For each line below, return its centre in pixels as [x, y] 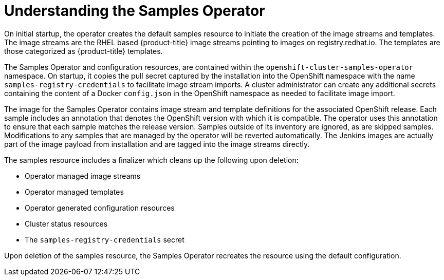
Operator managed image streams [83, 176]
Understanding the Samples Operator [135, 11]
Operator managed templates [74, 192]
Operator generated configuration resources [100, 208]
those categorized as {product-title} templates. [84, 51]
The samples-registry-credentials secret [105, 239]
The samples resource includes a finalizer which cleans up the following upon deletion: [151, 160]
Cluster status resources [66, 223]
